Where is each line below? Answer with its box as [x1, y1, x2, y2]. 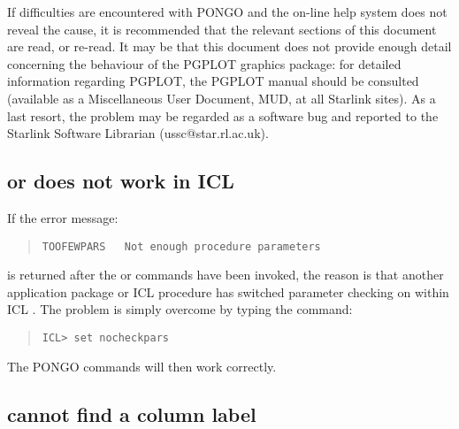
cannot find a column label [7, 400, 256, 427]
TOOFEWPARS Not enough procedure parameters [42, 240, 321, 253]
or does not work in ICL [7, 167, 234, 195]
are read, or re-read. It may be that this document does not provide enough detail [7, 37, 452, 56]
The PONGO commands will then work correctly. [7, 356, 277, 375]
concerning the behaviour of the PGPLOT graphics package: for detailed [7, 54, 402, 73]
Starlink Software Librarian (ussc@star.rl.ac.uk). [7, 124, 269, 142]
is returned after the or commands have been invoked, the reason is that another [7, 265, 444, 284]
